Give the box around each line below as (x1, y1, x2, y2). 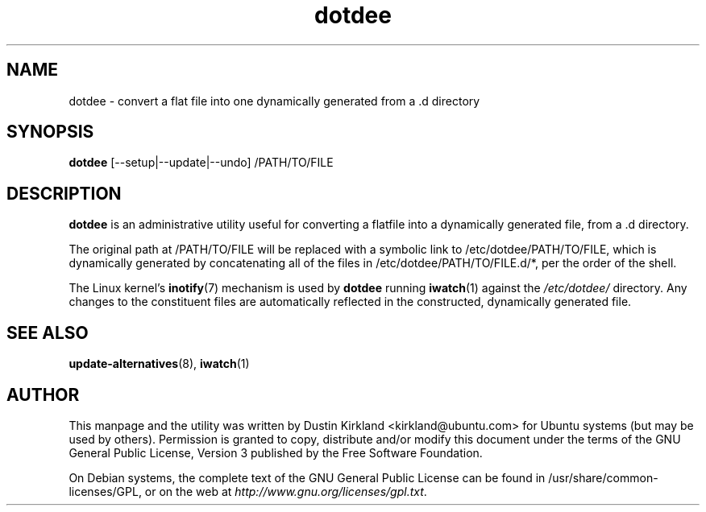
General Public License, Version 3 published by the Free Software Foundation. (69, 445, 483, 460)
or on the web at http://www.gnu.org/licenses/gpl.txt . (144, 484, 427, 498)
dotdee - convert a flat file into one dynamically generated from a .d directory (69, 93, 480, 108)
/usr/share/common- (548, 470, 658, 485)
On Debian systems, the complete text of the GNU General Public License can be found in (69, 470, 546, 485)
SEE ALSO (6, 322, 89, 343)
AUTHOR (6, 384, 80, 405)
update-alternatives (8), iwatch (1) (69, 357, 250, 371)
